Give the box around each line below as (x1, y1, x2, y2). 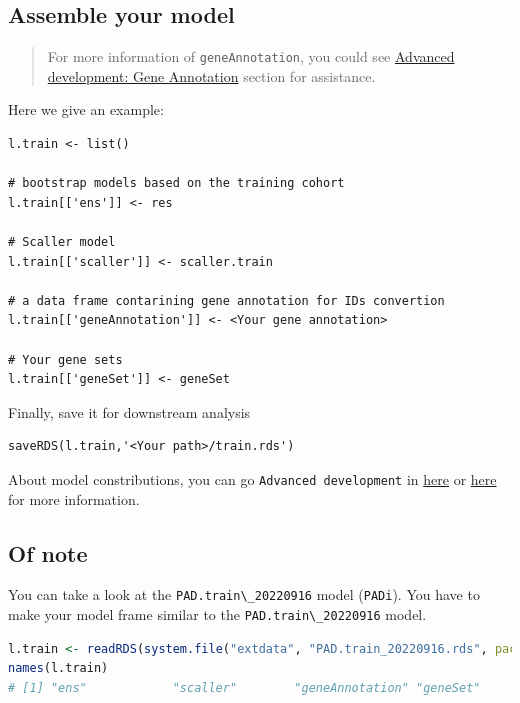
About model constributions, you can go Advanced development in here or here (8, 468, 497, 489)
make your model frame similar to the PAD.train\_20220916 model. (8, 604, 427, 625)
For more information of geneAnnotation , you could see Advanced (47, 46, 455, 67)
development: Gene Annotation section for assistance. (47, 65, 376, 86)
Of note (8, 537, 88, 568)
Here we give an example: (8, 99, 164, 120)
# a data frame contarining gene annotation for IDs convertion (8, 293, 445, 308)
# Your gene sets (8, 352, 123, 367)
